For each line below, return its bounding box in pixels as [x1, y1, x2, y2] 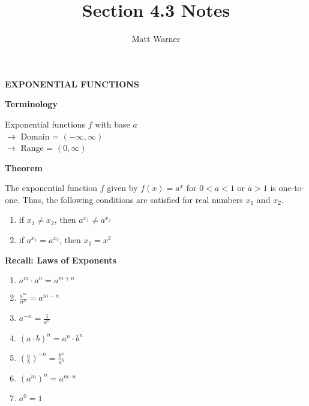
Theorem [5, 161, 43, 174]
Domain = [20, 129, 59, 142]
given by [107, 181, 138, 194]
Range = [20, 141, 53, 154]
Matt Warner [131, 32, 181, 45]
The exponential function [5, 181, 98, 194]
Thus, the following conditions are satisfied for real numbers [22, 193, 243, 205]
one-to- [278, 181, 305, 194]
